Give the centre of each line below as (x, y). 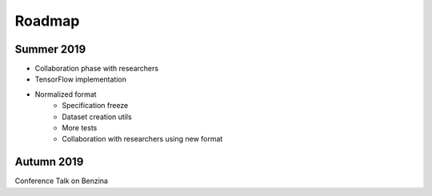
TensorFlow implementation (81, 79)
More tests (80, 128)
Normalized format (66, 94)
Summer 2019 (50, 49)
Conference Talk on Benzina (61, 181)
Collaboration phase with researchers (97, 69)
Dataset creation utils (97, 117)
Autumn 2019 (49, 162)
